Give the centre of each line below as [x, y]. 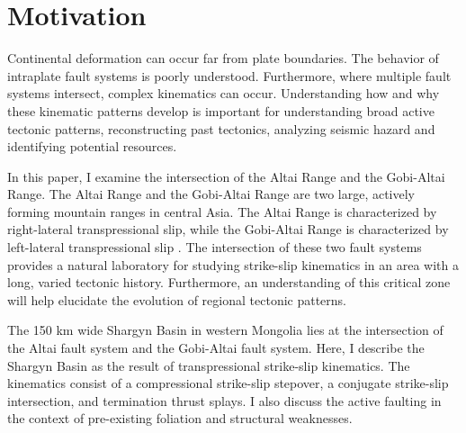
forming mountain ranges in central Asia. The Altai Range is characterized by [222, 211]
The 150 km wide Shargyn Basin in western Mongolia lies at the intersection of [225, 330]
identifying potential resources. [92, 146]
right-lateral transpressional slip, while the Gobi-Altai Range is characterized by [228, 229]
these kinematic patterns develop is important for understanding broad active [221, 110]
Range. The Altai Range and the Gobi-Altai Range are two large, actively [211, 194]
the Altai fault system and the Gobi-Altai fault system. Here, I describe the [216, 348]
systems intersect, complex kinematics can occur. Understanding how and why [224, 93]
